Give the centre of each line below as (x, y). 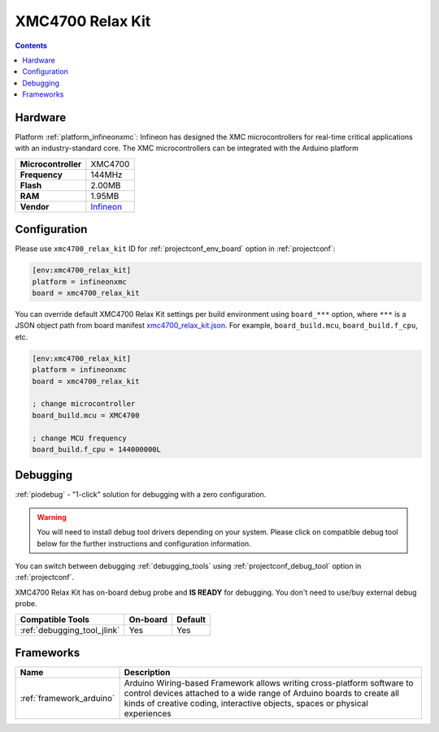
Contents (31, 45)
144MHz (106, 175)
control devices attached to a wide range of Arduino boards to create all (262, 693)
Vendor (35, 206)
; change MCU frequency (80, 438)
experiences (148, 713)
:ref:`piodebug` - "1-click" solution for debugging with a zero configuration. (141, 495)
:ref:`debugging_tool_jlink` (70, 630)
